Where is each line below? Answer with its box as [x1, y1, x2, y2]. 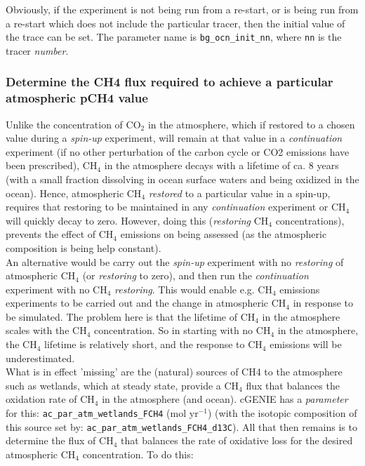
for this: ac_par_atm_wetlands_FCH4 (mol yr [6, 406, 199, 420]
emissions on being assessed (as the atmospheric [120, 227, 327, 241]
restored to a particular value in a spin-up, [148, 185, 331, 200]
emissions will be [270, 337, 342, 352]
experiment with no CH [6, 281, 107, 296]
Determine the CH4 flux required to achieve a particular [6, 73, 333, 91]
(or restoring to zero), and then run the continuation [82, 268, 309, 283]
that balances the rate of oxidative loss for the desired [121, 433, 353, 448]
